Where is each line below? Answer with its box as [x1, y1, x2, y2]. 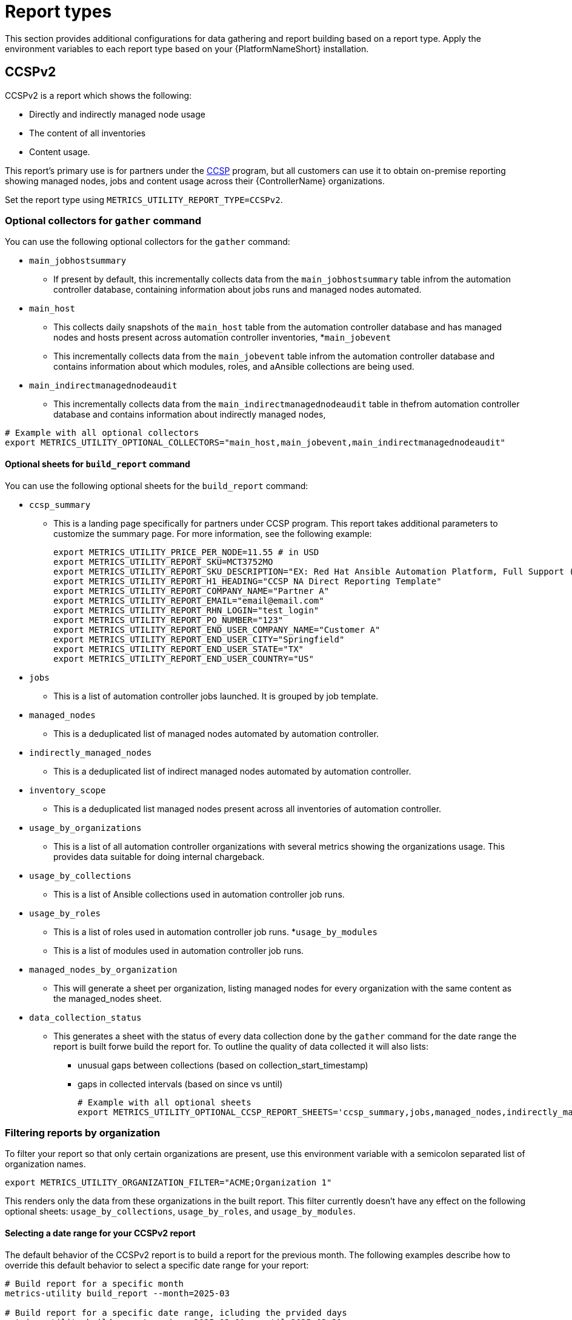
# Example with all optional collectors [5, 428, 199, 438]
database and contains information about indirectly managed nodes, [53, 409, 326, 420]
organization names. [5, 1159, 86, 1170]
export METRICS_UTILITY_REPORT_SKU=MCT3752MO [53, 556, 273, 567]
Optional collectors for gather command [5, 214, 202, 227]
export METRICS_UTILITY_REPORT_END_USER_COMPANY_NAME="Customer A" [53, 624, 381, 635]
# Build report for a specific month [5, 1278, 184, 1288]
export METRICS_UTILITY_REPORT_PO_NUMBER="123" [53, 615, 284, 625]
